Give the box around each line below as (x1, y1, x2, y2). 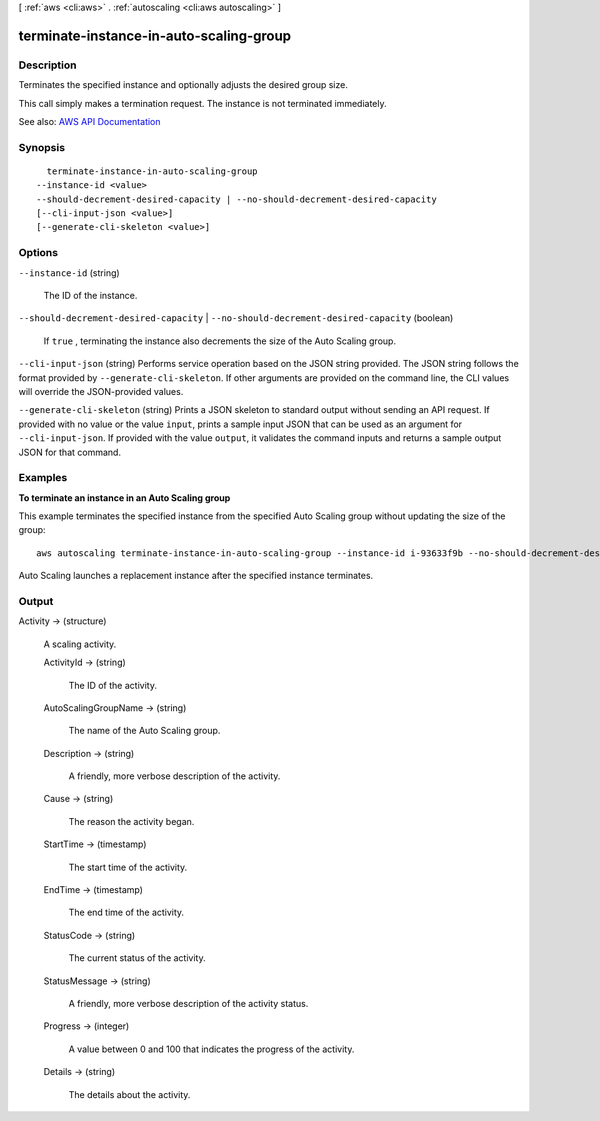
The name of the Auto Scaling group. (68, 725, 221, 737)
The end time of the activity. (68, 906, 185, 919)
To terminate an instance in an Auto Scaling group (18, 491, 231, 504)
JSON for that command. (18, 446, 122, 458)
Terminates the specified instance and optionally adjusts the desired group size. (18, 79, 349, 91)
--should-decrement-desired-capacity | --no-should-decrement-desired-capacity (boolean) (18, 312, 454, 324)
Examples (18, 471, 68, 485)
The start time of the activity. (68, 861, 188, 873)
